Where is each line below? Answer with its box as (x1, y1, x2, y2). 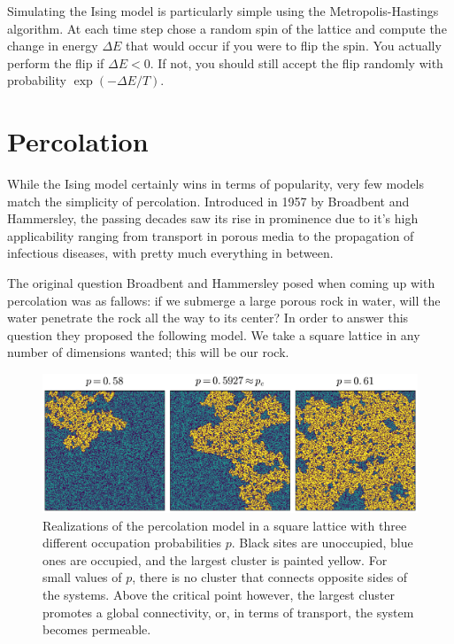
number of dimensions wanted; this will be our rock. (7, 343, 289, 361)
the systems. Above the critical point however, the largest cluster (42, 585, 395, 603)
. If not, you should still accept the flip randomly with (150, 53, 443, 72)
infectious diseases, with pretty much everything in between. (7, 244, 334, 262)
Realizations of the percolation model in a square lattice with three (42, 516, 407, 534)
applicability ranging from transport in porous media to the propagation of (7, 226, 414, 244)
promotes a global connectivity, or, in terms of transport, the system (42, 602, 414, 621)
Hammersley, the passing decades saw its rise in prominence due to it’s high (7, 209, 419, 228)
